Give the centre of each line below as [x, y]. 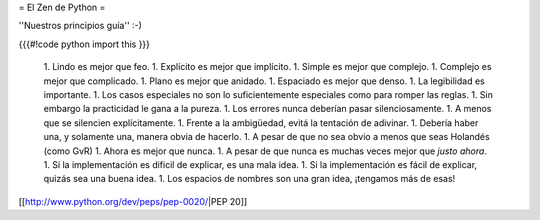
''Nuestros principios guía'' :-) [80, 26]
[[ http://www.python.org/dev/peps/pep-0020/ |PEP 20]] [133, 201]
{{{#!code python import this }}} [84, 44]
